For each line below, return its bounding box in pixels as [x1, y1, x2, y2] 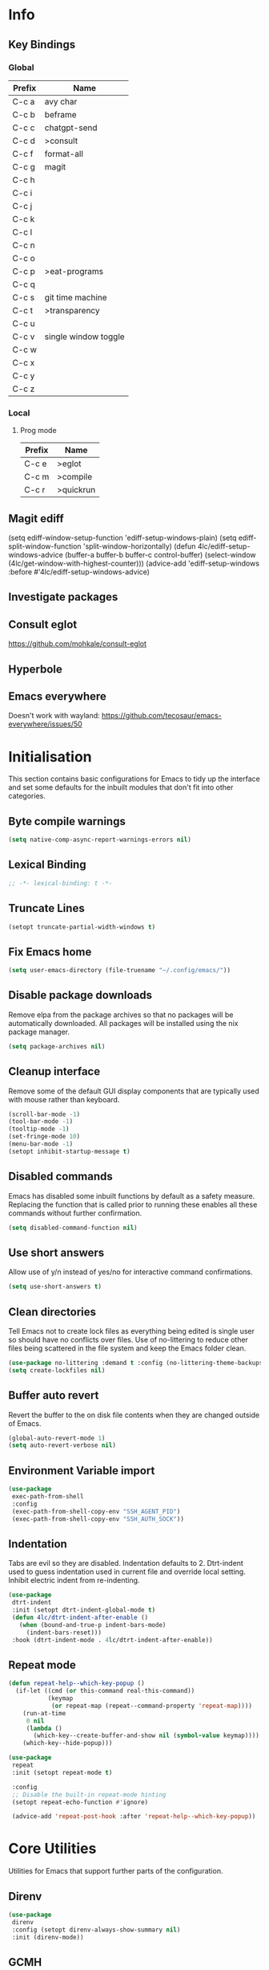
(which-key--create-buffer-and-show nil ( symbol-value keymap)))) [33, 1731, 260, 1740]
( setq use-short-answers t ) [8, 1283, 102, 1291]
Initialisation [8, 747, 92, 766]
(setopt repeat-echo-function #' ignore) [11, 1798, 149, 1806]
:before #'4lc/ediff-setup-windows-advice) [8, 566, 151, 576]
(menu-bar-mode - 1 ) [8, 1140, 74, 1148]
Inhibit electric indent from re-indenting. [8, 1576, 140, 1585]
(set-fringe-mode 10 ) [8, 1133, 81, 1141]
